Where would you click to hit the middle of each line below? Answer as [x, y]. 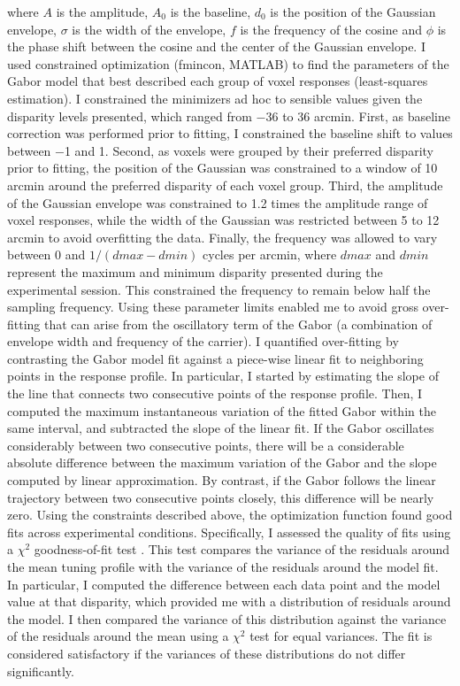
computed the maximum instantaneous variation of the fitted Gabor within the [222, 410]
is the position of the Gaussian [353, 12]
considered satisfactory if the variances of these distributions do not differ [207, 653]
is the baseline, [211, 12]
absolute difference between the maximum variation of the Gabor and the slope [222, 462]
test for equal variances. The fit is [341, 636]
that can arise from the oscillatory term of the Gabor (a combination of [238, 324]
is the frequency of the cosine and [331, 29]
